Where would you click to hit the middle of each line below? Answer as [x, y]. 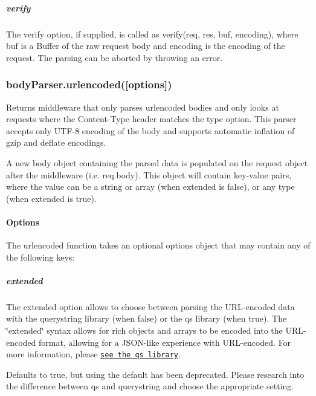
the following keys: [40, 257]
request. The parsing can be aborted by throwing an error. [114, 57]
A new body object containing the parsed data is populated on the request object [157, 162]
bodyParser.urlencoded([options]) [89, 84]
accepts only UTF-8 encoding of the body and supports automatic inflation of [150, 130]
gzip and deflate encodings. [56, 142]
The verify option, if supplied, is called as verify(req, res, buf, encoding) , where [152, 34]
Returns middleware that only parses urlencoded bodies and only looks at [143, 107]
